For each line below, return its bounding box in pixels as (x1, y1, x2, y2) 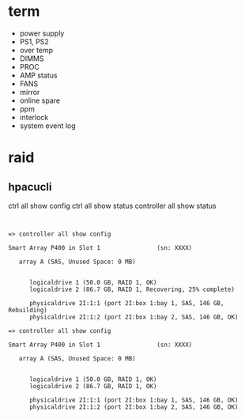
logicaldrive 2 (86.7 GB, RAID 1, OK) (28, 382, 157, 390)
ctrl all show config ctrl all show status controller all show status (8, 201, 217, 210)
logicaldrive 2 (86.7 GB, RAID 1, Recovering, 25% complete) (28, 285, 236, 293)
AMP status (19, 70, 58, 80)
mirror (19, 87, 40, 96)
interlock (19, 112, 49, 122)
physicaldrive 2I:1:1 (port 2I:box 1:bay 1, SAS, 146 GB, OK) (28, 396, 239, 404)
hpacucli (8, 180, 52, 194)
